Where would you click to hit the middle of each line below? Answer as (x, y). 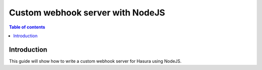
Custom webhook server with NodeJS (87, 13)
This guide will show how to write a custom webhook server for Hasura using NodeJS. (95, 61)
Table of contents (27, 27)
